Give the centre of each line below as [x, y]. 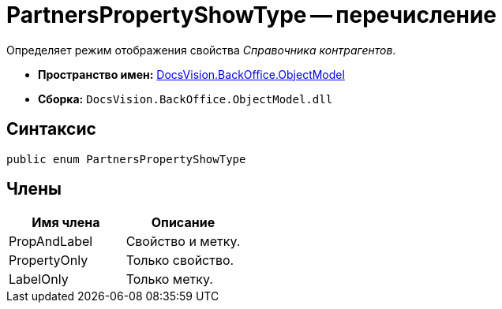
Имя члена [66, 223]
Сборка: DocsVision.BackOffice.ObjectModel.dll [185, 99]
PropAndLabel [51, 242]
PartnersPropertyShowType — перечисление [252, 15]
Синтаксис [51, 129]
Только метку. [169, 279]
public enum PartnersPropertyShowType [126, 159]
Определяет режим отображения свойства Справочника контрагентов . [201, 50]
